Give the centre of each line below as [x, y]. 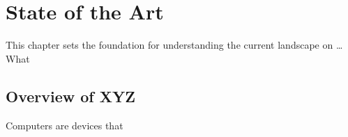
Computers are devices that [65, 125]
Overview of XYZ [70, 96]
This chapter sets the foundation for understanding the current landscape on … [174, 45]
